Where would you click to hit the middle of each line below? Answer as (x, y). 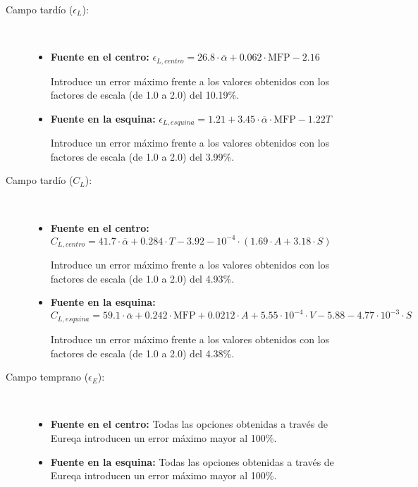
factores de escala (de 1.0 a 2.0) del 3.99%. (142, 156)
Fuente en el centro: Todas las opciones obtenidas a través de (189, 424)
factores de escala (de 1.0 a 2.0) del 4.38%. (142, 353)
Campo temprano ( (47, 377)
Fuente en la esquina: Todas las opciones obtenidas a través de (192, 461)
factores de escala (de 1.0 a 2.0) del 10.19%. (145, 95)
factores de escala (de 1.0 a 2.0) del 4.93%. (142, 278)
